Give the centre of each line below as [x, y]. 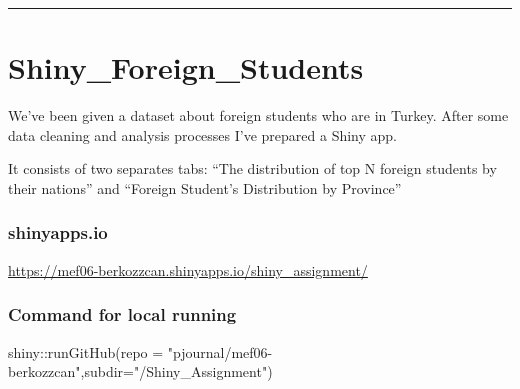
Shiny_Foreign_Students [186, 67]
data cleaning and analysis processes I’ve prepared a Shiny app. [203, 134]
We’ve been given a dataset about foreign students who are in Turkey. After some [258, 115]
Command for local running [122, 314]
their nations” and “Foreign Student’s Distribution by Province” [205, 187]
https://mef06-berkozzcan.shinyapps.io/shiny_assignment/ [188, 269]
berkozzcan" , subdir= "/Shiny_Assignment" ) [140, 371]
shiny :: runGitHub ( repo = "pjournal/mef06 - [140, 351]
